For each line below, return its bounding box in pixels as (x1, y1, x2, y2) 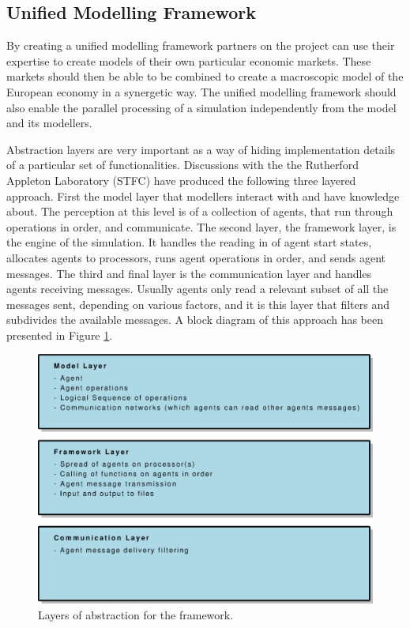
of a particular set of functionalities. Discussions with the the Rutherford (6, 156, 359, 173)
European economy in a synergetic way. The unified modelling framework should (6, 83, 397, 100)
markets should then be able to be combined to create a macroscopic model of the (6, 68, 404, 85)
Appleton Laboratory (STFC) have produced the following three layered (6, 171, 356, 188)
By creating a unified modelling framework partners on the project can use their (6, 37, 395, 54)
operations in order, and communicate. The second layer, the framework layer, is (6, 218, 397, 235)
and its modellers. (6, 115, 92, 131)
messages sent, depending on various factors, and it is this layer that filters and (6, 295, 390, 312)
